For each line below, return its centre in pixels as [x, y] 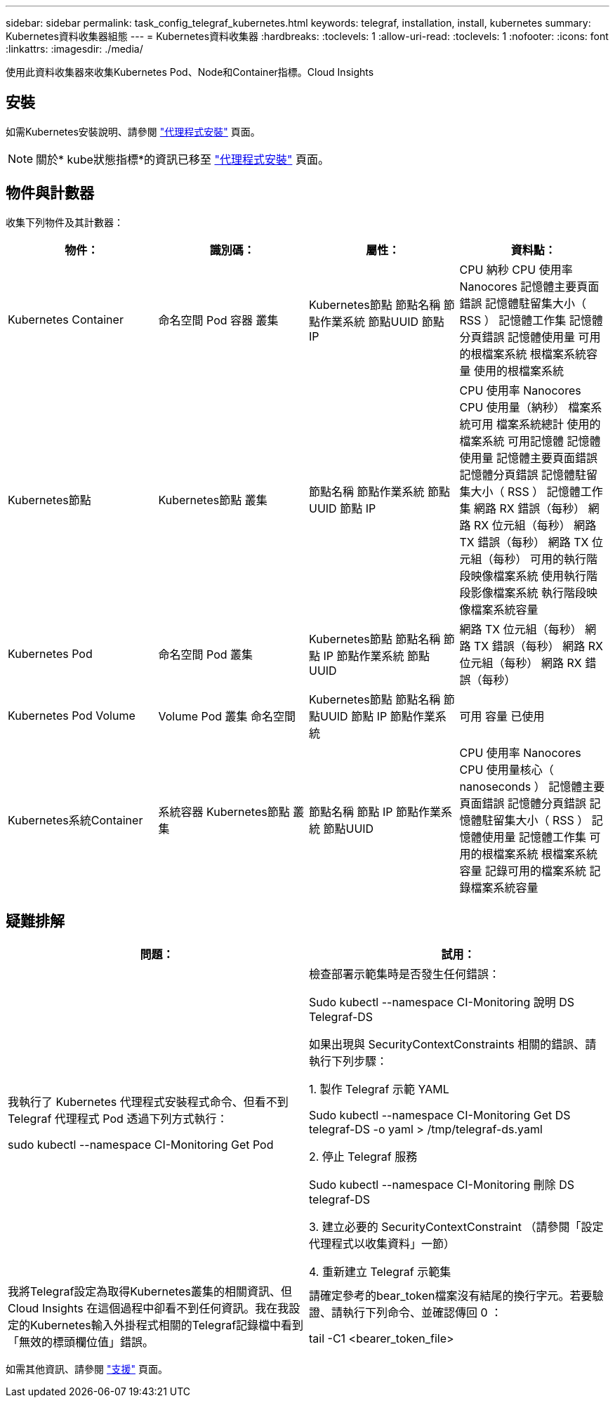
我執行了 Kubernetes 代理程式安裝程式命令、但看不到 [148, 1101]
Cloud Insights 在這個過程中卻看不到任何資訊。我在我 [148, 1308]
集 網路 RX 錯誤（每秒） [522, 508]
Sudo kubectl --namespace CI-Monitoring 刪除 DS [442, 1184]
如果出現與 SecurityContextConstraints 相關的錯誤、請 [453, 1044]
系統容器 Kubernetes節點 [224, 811]
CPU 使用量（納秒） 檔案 [525, 407]
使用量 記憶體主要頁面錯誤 [529, 457]
